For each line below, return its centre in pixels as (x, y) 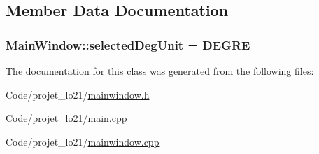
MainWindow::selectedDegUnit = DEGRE (128, 44)
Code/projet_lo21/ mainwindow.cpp (83, 141)
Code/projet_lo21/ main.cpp (66, 118)
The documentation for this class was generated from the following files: (160, 71)
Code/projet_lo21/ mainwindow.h (78, 94)
